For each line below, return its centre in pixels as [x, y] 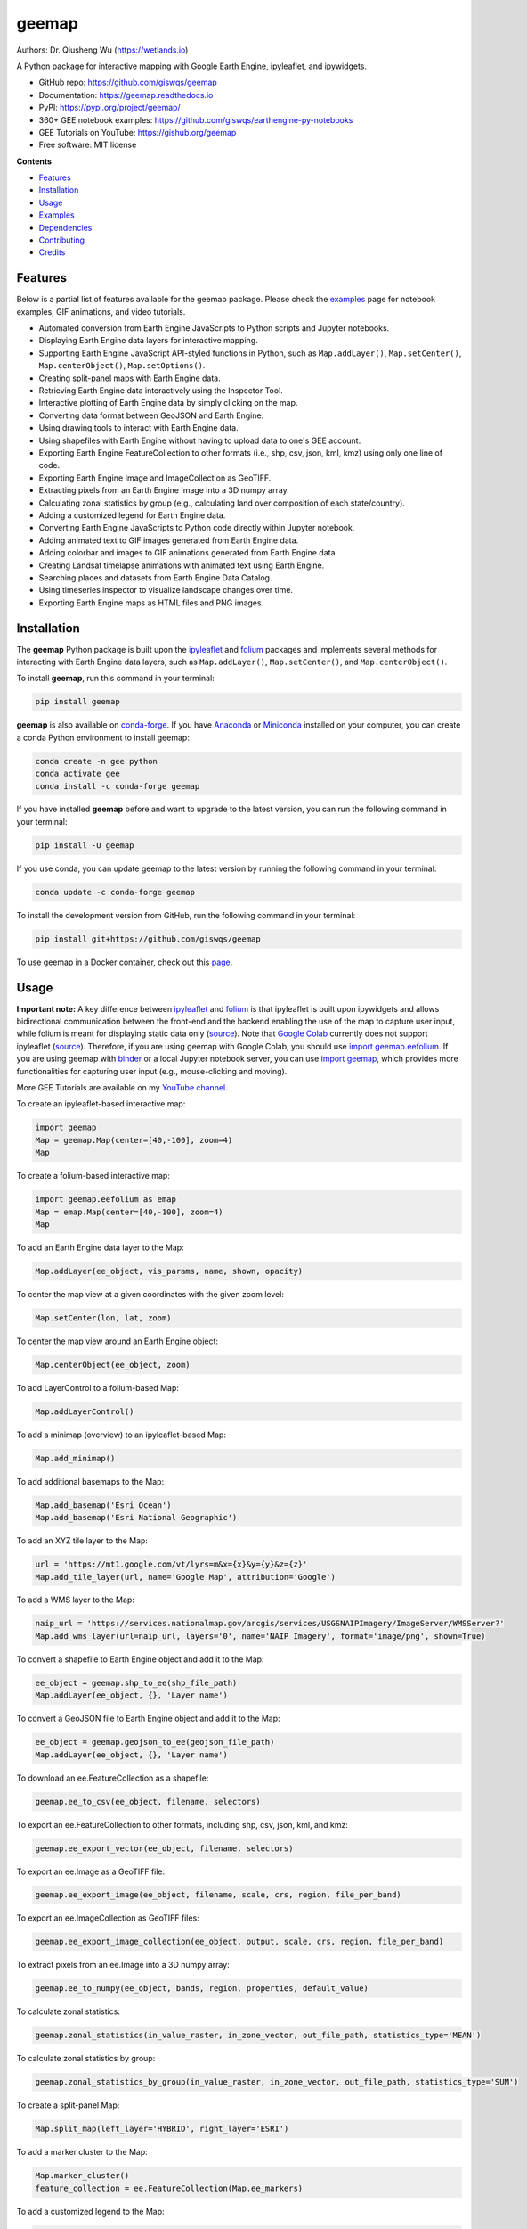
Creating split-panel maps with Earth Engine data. [130, 378]
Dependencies [65, 227]
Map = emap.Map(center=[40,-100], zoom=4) [129, 1212]
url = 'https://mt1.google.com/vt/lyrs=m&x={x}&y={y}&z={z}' [171, 1564]
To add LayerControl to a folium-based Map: [98, 1387]
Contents [34, 161]
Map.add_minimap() [75, 1458]
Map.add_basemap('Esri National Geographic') [136, 1518]
